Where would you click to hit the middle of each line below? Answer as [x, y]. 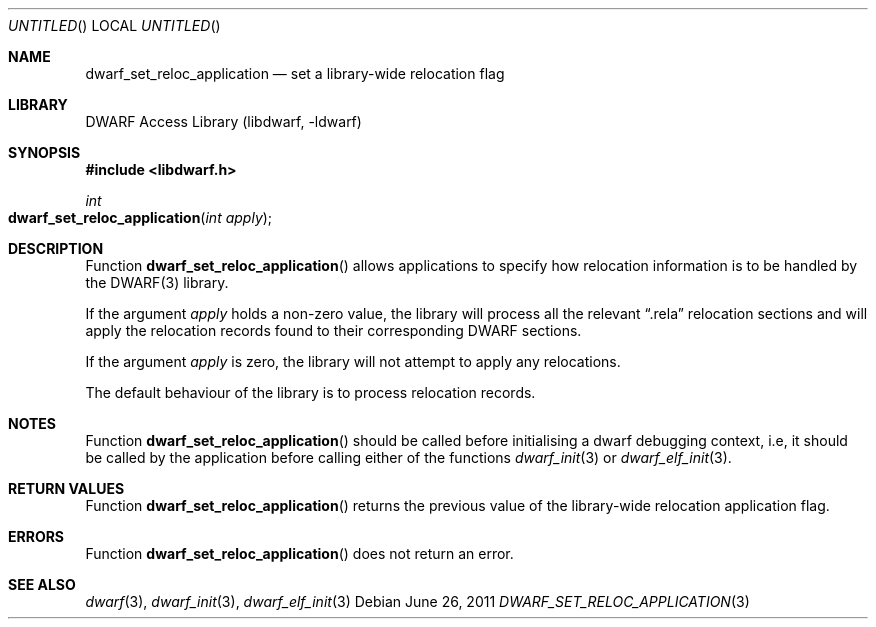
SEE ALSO [42, 584]
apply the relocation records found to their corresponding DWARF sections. [333, 330]
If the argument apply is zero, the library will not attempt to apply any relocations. [353, 361]
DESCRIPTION [56, 248]
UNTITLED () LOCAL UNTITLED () [114, 25]
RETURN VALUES [66, 488]
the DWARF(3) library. [157, 282]
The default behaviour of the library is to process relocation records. [310, 392]
